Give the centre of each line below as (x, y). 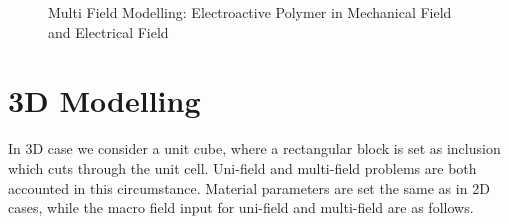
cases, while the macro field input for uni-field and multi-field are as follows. (241, 207)
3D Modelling (104, 100)
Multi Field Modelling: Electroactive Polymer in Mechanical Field (250, 12)
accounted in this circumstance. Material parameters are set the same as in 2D (249, 187)
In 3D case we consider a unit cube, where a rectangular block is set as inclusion (254, 148)
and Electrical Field (108, 31)
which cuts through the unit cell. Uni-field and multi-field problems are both (242, 167)
